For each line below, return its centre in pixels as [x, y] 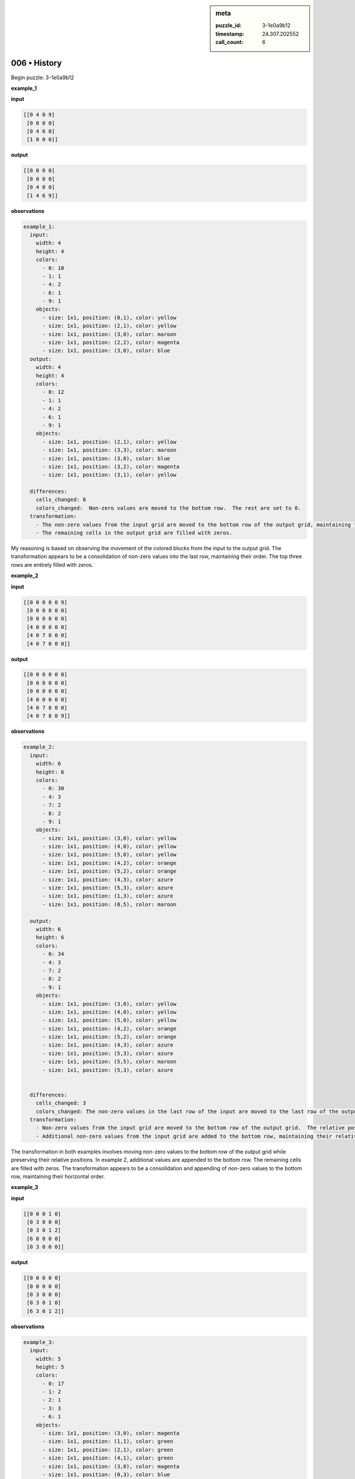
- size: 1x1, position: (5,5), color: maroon [109, 1062]
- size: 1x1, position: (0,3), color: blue [106, 1475]
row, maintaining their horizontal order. [58, 1176]
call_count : [230, 42]
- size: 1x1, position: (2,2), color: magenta [111, 343]
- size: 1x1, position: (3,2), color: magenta [111, 466]
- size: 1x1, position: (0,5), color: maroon [109, 904]
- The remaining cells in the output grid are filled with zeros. [134, 533]
